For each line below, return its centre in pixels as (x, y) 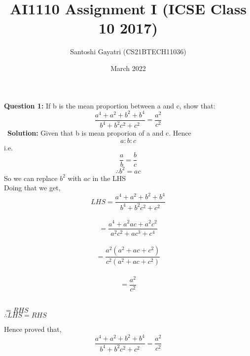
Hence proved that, (33, 329)
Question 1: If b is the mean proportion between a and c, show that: (110, 105)
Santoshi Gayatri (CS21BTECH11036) (128, 52)
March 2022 (128, 68)
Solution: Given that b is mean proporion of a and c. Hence (99, 133)
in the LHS (109, 178)
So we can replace (31, 178)
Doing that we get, (32, 188)
